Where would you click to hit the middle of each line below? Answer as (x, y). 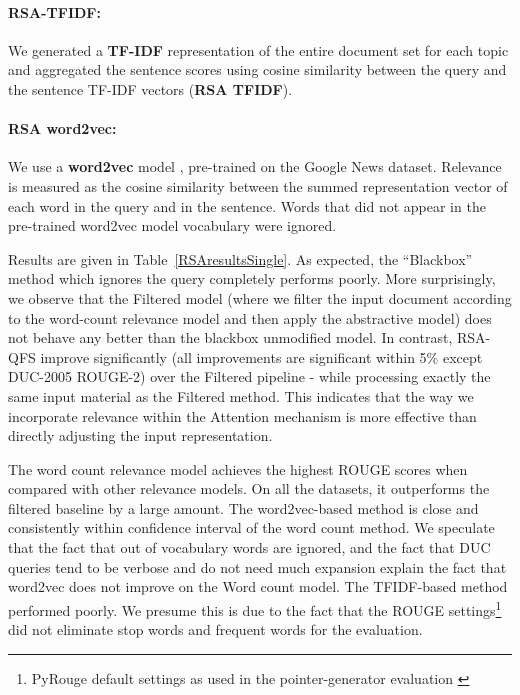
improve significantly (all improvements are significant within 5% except (261, 356)
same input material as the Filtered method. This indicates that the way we (241, 395)
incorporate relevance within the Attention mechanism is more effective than (242, 415)
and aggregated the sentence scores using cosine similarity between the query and (257, 69)
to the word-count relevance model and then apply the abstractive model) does (250, 317)
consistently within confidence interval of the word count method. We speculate (251, 527)
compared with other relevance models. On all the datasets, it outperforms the (249, 488)
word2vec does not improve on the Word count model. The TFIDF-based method (258, 586)
